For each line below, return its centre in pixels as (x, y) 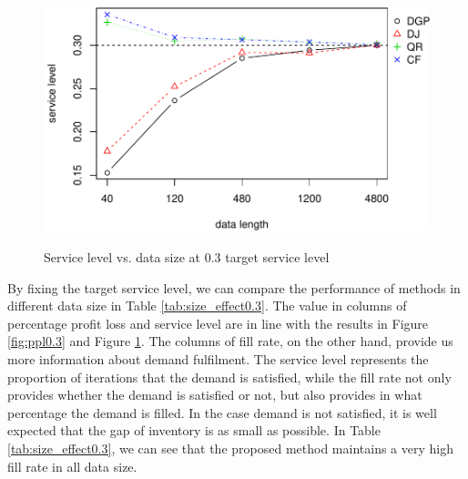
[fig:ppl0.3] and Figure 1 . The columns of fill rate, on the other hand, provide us (230, 341)
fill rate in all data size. (72, 466)
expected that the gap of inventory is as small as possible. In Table (194, 430)
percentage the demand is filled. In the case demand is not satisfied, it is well (222, 412)
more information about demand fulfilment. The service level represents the (218, 358)
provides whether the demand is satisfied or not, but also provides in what (215, 395)
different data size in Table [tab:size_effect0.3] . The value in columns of (207, 306)
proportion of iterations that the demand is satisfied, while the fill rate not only (229, 377)
